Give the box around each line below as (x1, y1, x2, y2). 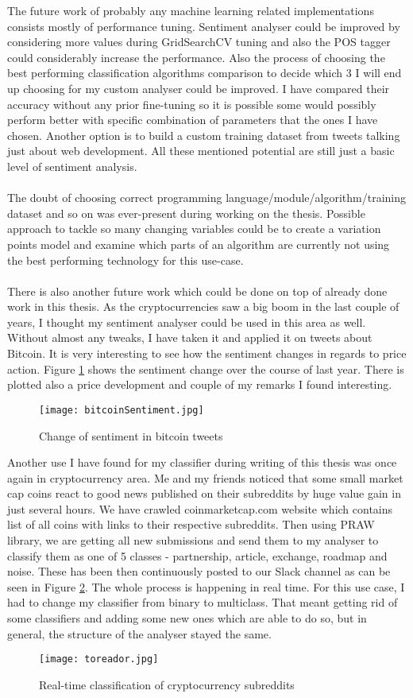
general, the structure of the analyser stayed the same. (7, 625, 272, 642)
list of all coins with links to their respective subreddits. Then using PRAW (7, 516, 375, 533)
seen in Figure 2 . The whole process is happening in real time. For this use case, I (7, 578, 405, 595)
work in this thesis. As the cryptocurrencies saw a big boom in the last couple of (7, 298, 399, 315)
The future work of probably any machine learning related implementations (7, 2, 374, 18)
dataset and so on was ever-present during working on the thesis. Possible (7, 204, 365, 221)
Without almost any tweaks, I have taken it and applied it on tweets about (7, 329, 372, 346)
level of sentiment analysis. (7, 157, 137, 174)
